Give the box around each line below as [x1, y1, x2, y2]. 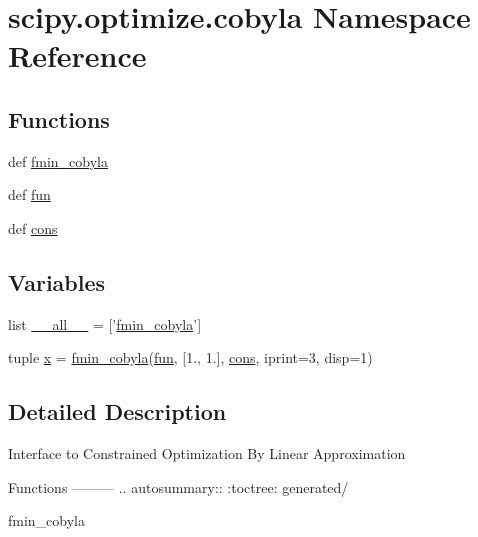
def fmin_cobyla [8, 150, 108, 171]
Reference [8, 35, 147, 76]
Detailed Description [8, 396, 227, 427]
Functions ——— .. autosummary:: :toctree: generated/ [8, 476, 349, 497]
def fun [8, 184, 51, 205]
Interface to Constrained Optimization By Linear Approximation [8, 443, 406, 464]
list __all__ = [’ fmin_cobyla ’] [8, 313, 202, 334]
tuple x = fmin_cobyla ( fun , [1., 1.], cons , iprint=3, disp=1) [8, 347, 373, 368]
